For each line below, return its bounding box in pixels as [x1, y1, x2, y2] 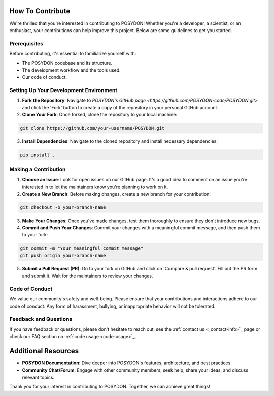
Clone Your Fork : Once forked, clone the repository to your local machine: [22, 112, 178, 118]
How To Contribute [9, 7, 71, 15]
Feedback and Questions [9, 316, 73, 323]
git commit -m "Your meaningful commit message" [20, 246, 144, 251]
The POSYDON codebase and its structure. [22, 60, 113, 66]
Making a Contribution [9, 166, 66, 173]
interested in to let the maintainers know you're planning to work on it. [22, 184, 168, 190]
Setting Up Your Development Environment [9, 86, 118, 94]
